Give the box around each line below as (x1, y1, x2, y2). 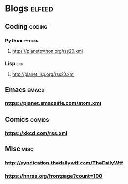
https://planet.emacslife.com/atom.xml (5, 100, 101, 107)
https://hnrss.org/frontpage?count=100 (5, 173, 103, 180)
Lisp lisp (5, 60, 24, 67)
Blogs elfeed (5, 3, 54, 14)
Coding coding (5, 22, 48, 31)
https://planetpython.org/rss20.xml (12, 48, 83, 54)
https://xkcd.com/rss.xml (5, 130, 67, 137)
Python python (5, 37, 39, 44)
